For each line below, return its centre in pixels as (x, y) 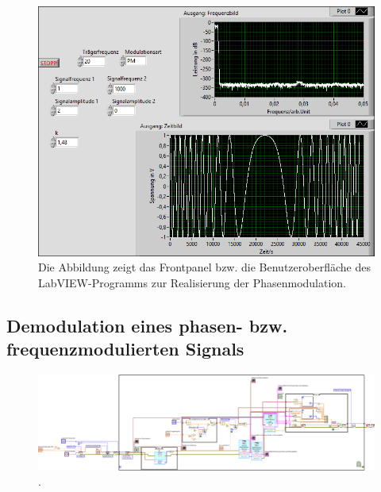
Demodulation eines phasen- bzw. (147, 325)
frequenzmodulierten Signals (125, 349)
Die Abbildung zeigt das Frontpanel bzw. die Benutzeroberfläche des (204, 267)
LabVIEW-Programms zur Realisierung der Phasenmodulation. (192, 282)
